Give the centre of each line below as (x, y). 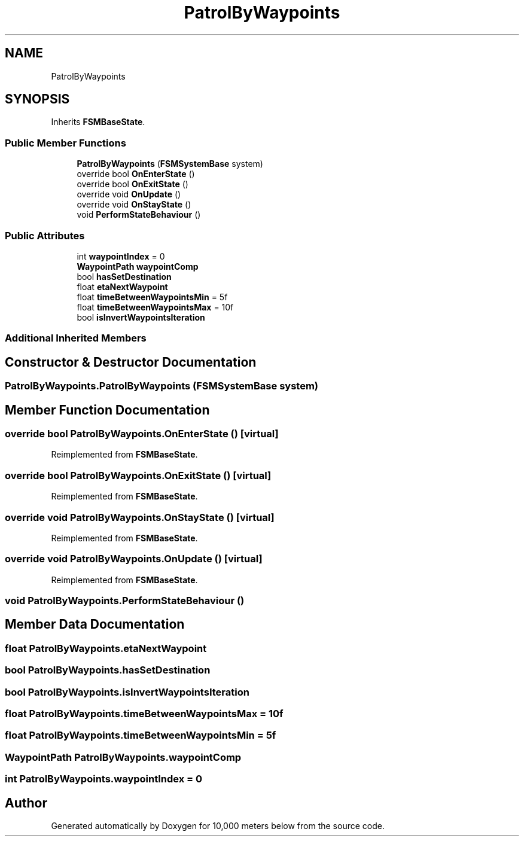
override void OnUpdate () (129, 194)
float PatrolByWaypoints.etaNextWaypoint (106, 648)
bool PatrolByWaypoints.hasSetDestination (108, 670)
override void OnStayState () (134, 205)
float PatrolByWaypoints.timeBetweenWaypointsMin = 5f (141, 735)
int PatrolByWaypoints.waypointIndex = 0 (104, 779)
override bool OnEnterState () (136, 174)
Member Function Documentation (107, 410)
